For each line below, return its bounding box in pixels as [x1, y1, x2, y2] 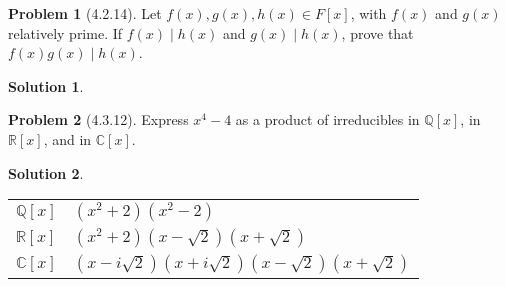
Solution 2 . [8, 162, 84, 183]
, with [350, 3, 387, 23]
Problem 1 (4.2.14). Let [8, 3, 162, 23]
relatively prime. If [8, 22, 123, 43]
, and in [43, 128, 92, 149]
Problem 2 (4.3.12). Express [8, 109, 189, 130]
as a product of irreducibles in [235, 109, 420, 130]
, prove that [341, 22, 414, 43]
